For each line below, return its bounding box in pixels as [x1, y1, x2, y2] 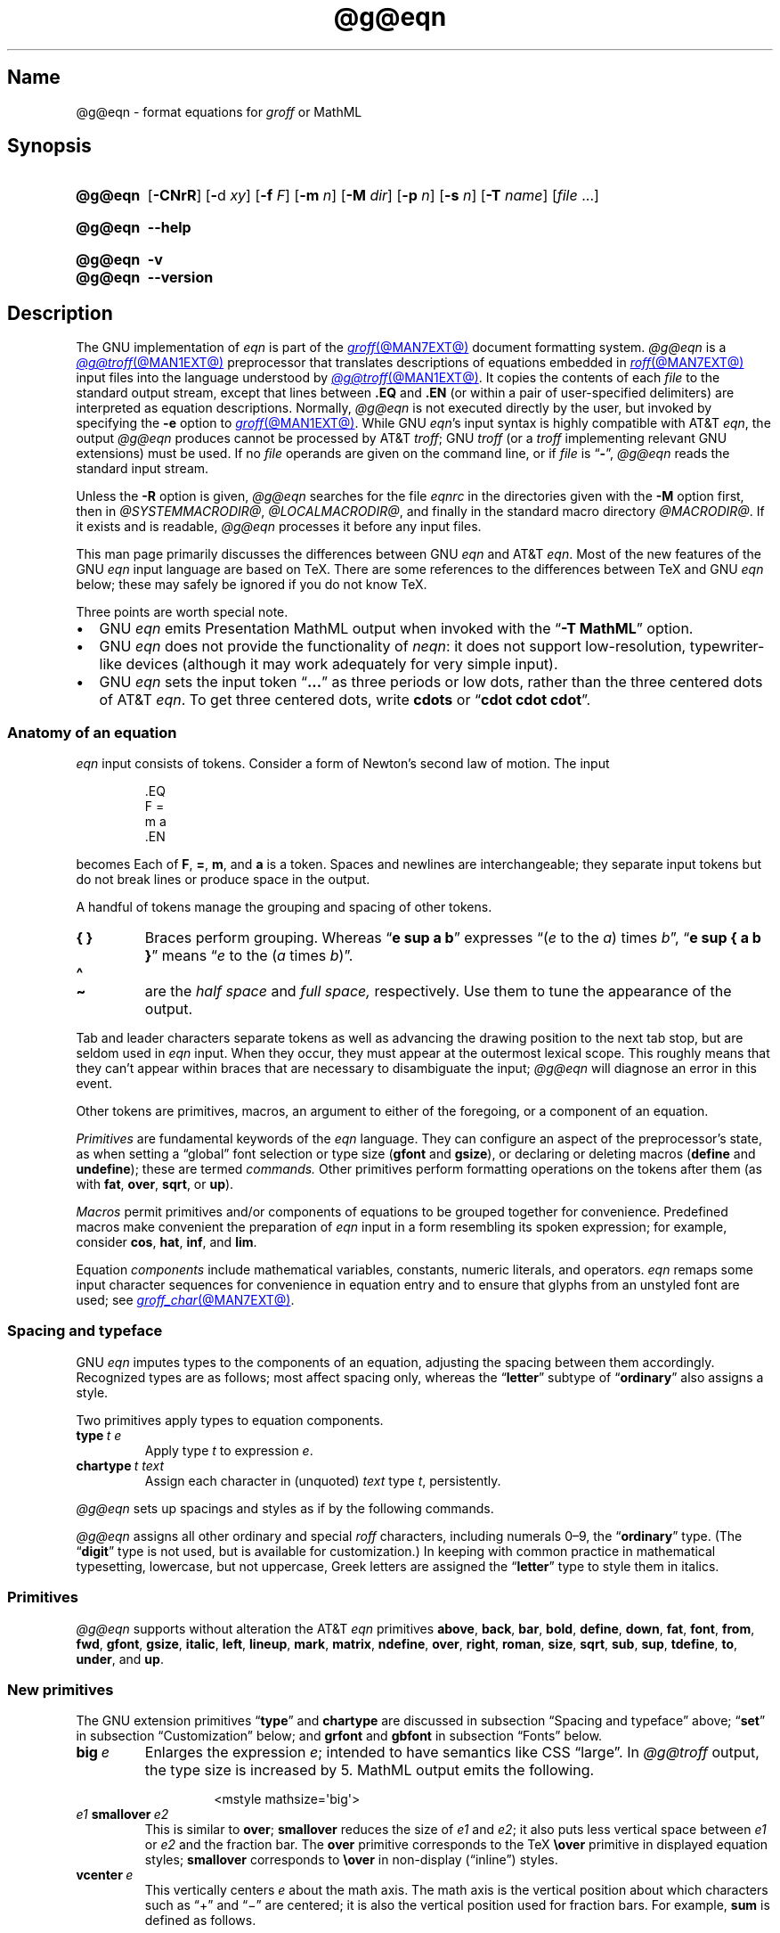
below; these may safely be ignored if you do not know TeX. [76, 577, 427, 593]
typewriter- [689, 637, 765, 656]
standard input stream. [76, 461, 209, 477]
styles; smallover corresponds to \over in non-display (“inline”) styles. [144, 1852, 558, 1868]
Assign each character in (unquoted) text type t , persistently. [144, 1472, 501, 1488]
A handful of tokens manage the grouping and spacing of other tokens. [76, 899, 492, 915]
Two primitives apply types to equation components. [76, 1412, 384, 1428]
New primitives [7, 1680, 114, 1699]
